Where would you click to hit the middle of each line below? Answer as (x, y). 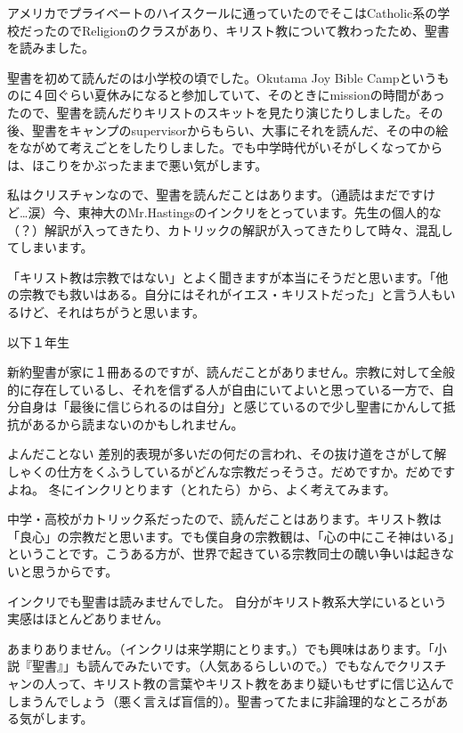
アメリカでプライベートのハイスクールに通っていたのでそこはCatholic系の (223, 12)
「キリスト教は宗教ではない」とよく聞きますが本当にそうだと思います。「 (222, 277)
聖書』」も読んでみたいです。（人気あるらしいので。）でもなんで (214, 666)
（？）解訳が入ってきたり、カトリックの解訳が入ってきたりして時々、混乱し (230, 229)
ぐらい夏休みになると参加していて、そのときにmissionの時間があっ (251, 95)
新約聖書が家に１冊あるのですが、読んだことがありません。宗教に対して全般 (231, 372)
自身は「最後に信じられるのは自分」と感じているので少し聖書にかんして (231, 407)
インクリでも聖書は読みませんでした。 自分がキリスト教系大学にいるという (227, 601)
